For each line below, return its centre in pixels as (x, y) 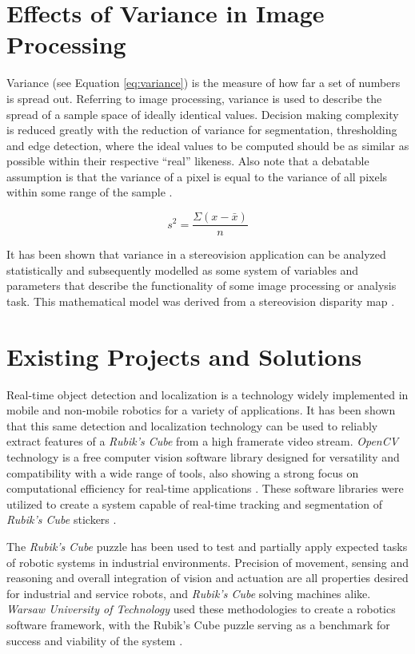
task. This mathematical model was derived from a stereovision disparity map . (201, 301)
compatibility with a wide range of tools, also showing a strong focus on (183, 472)
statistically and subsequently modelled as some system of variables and (183, 270)
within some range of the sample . (90, 192)
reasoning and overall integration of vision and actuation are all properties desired (207, 578)
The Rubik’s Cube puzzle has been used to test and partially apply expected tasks (207, 546)
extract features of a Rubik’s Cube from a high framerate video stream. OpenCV (203, 441)
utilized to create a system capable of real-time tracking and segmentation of (195, 503)
